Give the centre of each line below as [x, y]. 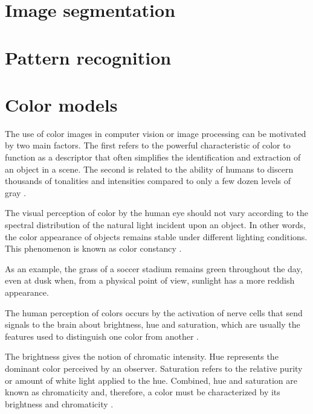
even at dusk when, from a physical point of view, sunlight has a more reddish [150, 280]
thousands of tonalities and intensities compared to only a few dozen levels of [148, 181]
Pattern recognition [88, 57]
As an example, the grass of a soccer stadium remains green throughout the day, [154, 268]
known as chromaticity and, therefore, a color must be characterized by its [143, 392]
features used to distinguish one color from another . [102, 336]
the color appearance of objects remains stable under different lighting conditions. [156, 236]
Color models [61, 104]
